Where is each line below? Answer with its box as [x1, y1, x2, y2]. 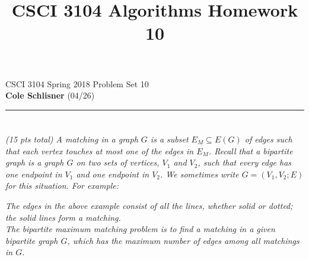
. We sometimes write [160, 167, 239, 180]
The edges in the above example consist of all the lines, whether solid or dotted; [5, 199, 293, 211]
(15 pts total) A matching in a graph [5, 132, 138, 145]
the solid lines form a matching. [5, 211, 121, 223]
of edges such [244, 132, 292, 145]
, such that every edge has [197, 156, 292, 169]
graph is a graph [5, 156, 64, 169]
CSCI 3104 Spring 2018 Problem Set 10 [5, 77, 149, 90]
